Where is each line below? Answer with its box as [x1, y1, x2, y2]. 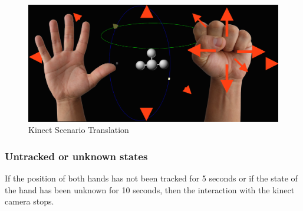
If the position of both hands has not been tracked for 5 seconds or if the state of [5, 171, 298, 184]
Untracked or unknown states [5, 148, 148, 163]
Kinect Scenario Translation [28, 124, 129, 136]
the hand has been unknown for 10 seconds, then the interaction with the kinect [5, 183, 295, 196]
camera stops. [5, 195, 54, 207]
